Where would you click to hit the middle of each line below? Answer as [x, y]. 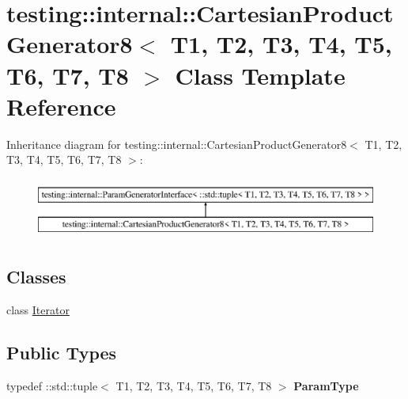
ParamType [326, 386]
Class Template [260, 75]
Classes [36, 277]
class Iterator [38, 310]
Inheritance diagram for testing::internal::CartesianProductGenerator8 [177, 144]
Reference [61, 106]
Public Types [62, 353]
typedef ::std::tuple [52, 386]
